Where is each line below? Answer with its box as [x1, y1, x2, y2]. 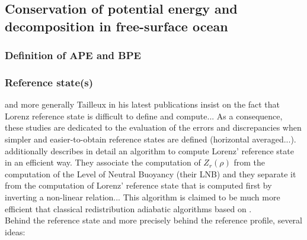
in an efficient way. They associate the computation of [5, 156, 201, 168]
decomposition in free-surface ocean [5, 17, 228, 35]
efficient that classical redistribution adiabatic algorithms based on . [5, 202, 252, 215]
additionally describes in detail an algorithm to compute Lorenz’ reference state [5, 144, 294, 157]
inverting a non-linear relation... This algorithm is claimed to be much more [5, 190, 280, 203]
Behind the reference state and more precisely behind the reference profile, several [5, 214, 302, 226]
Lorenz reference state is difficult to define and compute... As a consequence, [5, 109, 283, 122]
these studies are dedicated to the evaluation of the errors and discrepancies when [5, 121, 302, 134]
